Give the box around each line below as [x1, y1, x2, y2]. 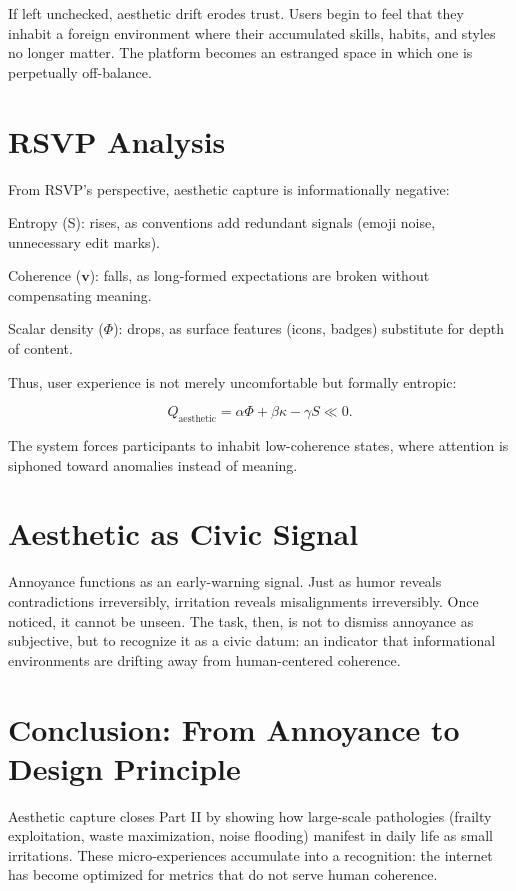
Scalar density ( [8, 318, 104, 339]
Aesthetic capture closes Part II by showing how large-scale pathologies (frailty [8, 805, 492, 826]
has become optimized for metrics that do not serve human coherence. [8, 864, 438, 885]
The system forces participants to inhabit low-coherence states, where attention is [8, 435, 509, 456]
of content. [8, 338, 73, 359]
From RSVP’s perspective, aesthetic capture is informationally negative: [8, 178, 450, 199]
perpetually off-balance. [8, 61, 152, 82]
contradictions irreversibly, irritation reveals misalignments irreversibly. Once [8, 590, 479, 611]
